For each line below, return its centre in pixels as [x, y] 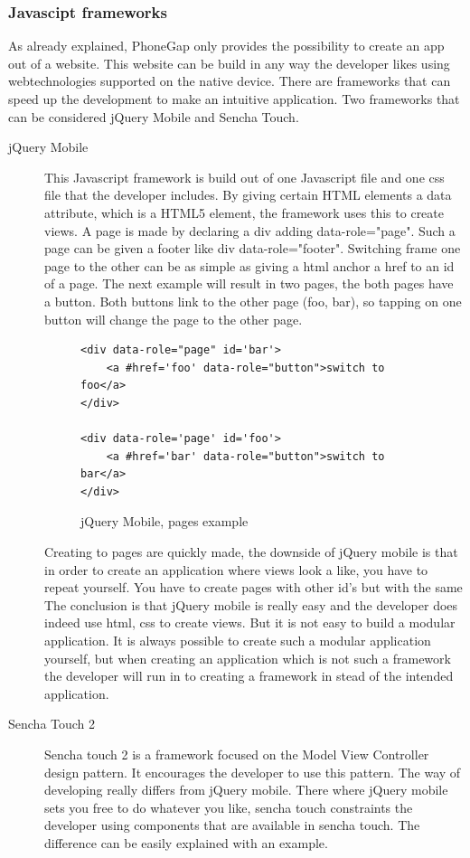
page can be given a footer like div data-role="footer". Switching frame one [253, 248]
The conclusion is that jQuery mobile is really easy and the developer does [251, 604]
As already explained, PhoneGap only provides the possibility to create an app [226, 46]
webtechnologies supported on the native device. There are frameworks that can [230, 81]
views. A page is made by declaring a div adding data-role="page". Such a [250, 230]
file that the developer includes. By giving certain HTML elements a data [248, 195]
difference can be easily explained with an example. [186, 842]
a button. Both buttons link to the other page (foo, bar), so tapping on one [253, 301]
